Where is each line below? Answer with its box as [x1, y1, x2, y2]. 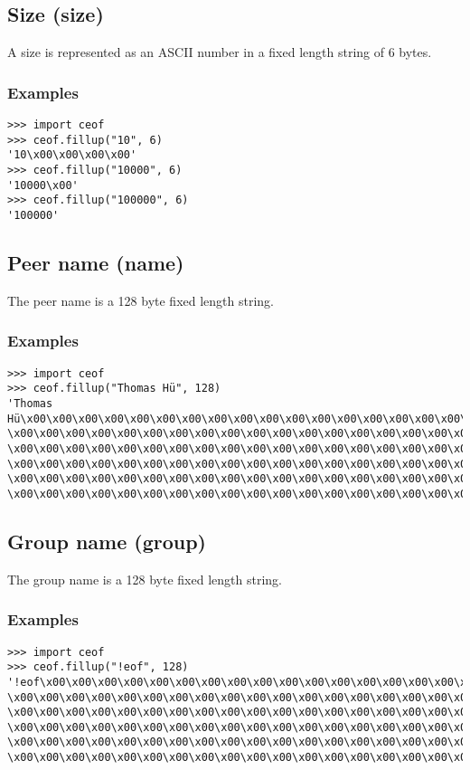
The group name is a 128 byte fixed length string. [7, 569, 282, 588]
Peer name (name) [7, 249, 184, 276]
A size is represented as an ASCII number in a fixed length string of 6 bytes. [7, 43, 432, 62]
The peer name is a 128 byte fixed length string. [7, 290, 274, 309]
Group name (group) [7, 527, 206, 555]
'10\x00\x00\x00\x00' [7, 148, 137, 162]
